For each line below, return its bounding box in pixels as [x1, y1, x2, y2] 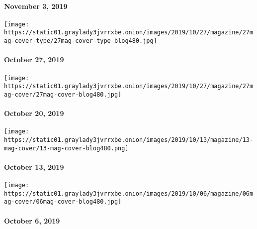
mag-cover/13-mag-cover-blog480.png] [4, 144, 129, 152]
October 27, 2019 [4, 54, 64, 65]
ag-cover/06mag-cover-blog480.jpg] [4, 198, 122, 206]
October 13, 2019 [4, 161, 64, 172]
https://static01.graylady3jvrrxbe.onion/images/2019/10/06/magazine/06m [4, 190, 254, 197]
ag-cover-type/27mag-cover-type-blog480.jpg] [4, 37, 157, 45]
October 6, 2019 [4, 215, 60, 226]
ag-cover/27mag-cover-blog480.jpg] [4, 91, 122, 98]
